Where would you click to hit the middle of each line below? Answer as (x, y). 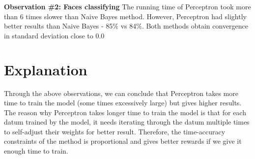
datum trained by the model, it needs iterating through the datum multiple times (127, 122)
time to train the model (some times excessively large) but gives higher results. (123, 103)
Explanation (46, 69)
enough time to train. (36, 151)
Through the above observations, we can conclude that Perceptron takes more (121, 93)
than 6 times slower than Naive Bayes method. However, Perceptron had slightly (125, 16)
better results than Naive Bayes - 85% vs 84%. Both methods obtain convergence (126, 26)
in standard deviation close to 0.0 (54, 35)
